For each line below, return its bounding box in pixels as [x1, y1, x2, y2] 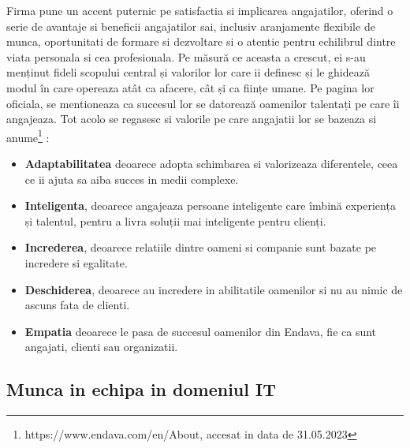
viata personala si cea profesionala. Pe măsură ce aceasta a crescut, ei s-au [6, 48, 366, 65]
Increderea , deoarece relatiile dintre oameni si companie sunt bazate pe [24, 239, 377, 256]
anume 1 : [6, 126, 50, 145]
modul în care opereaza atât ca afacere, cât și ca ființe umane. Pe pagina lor [6, 79, 375, 95]
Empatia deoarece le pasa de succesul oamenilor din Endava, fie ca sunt [24, 323, 377, 339]
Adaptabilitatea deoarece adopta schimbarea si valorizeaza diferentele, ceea [24, 155, 398, 171]
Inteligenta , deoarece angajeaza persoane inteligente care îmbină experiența [24, 197, 396, 214]
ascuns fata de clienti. [24, 297, 130, 313]
